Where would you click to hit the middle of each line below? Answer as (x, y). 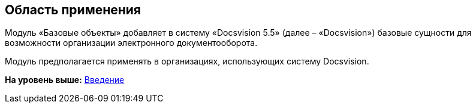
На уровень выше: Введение (65, 80)
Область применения (73, 10)
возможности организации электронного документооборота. (131, 43)
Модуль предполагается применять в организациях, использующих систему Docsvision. (187, 61)
